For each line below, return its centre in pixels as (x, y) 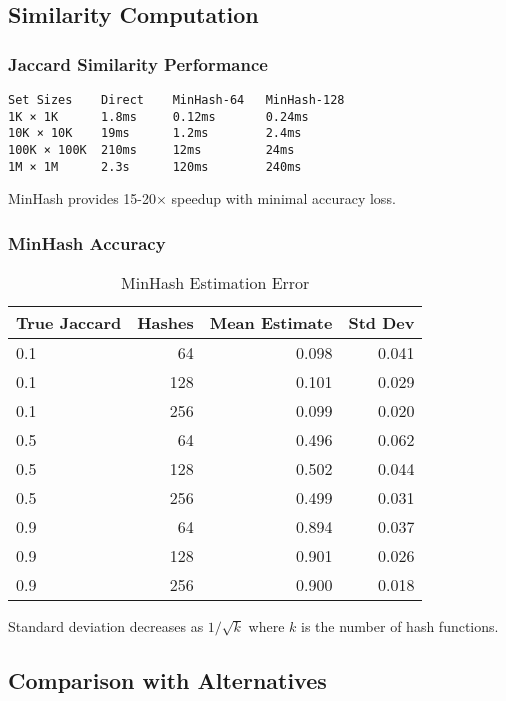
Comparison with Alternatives (167, 680)
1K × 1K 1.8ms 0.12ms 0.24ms (158, 116)
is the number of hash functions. (399, 626)
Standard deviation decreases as (106, 626)
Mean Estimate (271, 323)
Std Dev (381, 323)
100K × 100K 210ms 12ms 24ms (151, 149)
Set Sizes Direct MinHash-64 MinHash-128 (176, 100)
